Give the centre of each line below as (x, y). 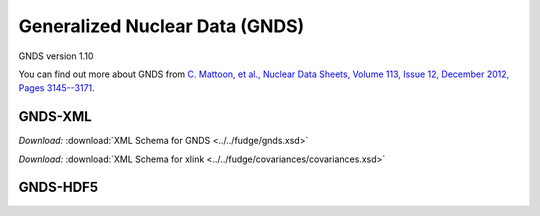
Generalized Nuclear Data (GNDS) (161, 26)
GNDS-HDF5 (58, 187)
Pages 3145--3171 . (56, 88)
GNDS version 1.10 (56, 56)
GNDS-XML (55, 116)
